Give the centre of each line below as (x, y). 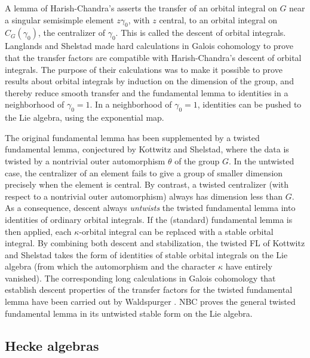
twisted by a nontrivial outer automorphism (85, 160)
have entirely (249, 266)
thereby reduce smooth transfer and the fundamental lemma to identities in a (147, 92)
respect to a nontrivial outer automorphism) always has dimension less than (144, 196)
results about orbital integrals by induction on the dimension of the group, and (149, 81)
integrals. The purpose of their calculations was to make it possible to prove (144, 69)
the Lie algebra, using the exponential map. (85, 117)
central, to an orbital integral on (218, 19)
